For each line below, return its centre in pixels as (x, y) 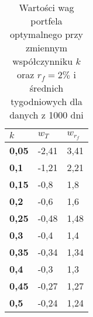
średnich (46, 88)
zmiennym (46, 48)
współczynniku (43, 61)
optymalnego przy (46, 34)
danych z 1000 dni (46, 115)
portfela (46, 21)
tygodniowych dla (46, 101)
